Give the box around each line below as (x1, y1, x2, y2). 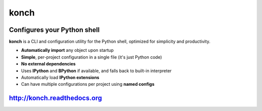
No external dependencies (21, 61, 76, 67)
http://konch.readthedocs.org (9, 94, 102, 102)
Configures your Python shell (9, 26, 100, 34)
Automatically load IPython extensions (21, 75, 99, 80)
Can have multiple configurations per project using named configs (21, 81, 155, 87)
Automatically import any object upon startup (21, 48, 114, 53)
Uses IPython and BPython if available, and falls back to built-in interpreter (21, 68, 172, 74)
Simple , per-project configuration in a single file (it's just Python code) (21, 54, 162, 60)
